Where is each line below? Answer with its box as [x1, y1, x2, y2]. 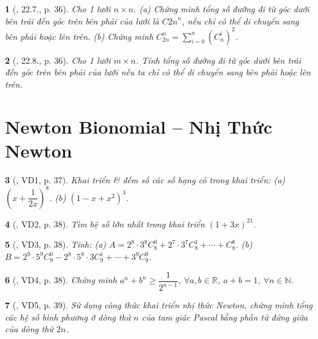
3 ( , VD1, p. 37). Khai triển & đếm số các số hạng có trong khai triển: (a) [5, 173, 286, 186]
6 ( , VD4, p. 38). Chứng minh [5, 273, 117, 286]
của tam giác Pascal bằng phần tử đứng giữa [142, 310, 308, 323]
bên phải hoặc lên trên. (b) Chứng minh [5, 29, 154, 42]
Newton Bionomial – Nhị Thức [5, 113, 273, 139]
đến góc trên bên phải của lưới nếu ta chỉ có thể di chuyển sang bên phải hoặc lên [5, 66, 311, 78]
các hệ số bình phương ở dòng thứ [5, 310, 131, 323]
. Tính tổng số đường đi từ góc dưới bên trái [135, 53, 301, 66]
